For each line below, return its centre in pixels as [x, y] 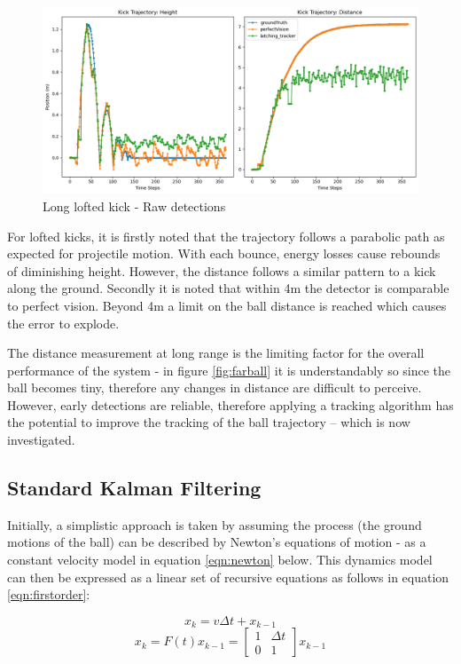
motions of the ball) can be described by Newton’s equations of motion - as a [217, 542]
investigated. [41, 440]
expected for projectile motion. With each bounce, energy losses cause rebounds [224, 253]
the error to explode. [63, 323]
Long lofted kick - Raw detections [134, 206]
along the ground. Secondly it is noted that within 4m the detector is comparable [228, 288]
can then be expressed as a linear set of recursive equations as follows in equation [228, 577]
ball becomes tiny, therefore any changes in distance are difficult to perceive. [215, 387]
